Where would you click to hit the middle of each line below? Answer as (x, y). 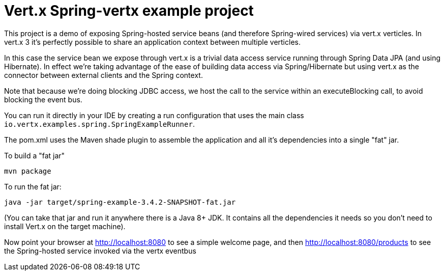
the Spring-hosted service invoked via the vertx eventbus (100, 251)
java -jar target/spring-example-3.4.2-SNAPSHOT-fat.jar (120, 202)
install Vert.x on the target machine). (65, 226)
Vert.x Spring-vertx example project (129, 11)
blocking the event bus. (43, 99)
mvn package (28, 171)
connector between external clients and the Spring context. (103, 75)
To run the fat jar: (33, 186)
